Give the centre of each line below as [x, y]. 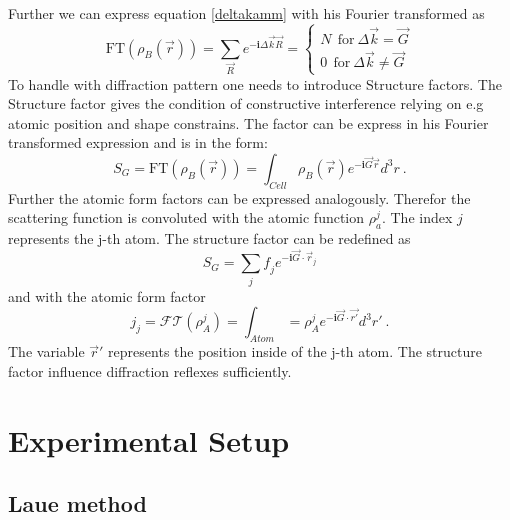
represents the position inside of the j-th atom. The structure [295, 351]
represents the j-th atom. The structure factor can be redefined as [209, 238]
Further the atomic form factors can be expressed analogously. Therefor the [239, 197]
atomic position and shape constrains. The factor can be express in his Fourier [248, 122]
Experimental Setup [149, 439]
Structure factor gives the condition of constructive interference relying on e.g [246, 103]
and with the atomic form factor [107, 295]
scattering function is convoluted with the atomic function [186, 217]
